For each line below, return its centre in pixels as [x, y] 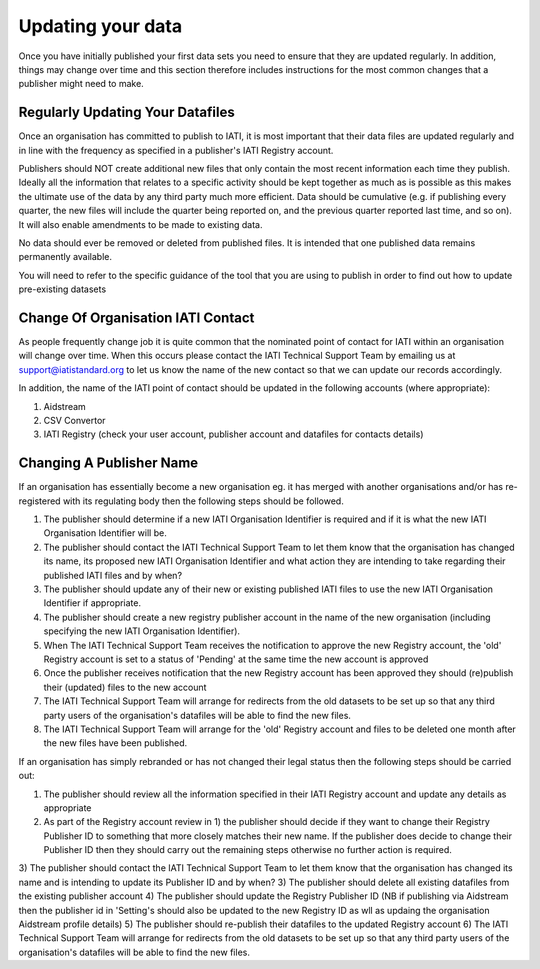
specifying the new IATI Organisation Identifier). [141, 631]
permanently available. [65, 257]
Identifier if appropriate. [92, 603]
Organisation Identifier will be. [105, 533]
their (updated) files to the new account [125, 687]
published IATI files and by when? [113, 575]
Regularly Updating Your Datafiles [126, 112]
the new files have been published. [115, 743]
